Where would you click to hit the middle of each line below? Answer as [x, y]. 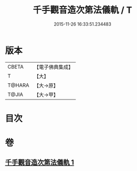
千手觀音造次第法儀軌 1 [40, 162]
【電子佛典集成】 [54, 67]
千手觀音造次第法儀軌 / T [82, 10]
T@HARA [18, 85]
